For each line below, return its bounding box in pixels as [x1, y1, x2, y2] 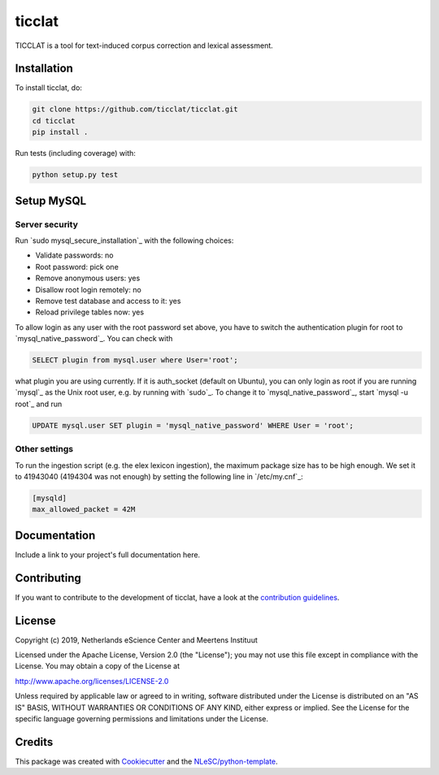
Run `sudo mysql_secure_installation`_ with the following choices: [15, 236, 234, 245]
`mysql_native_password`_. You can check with [15, 334, 173, 344]
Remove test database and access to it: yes [35, 296, 181, 305]
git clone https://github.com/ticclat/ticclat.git [32, 105, 239, 114]
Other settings [15, 444, 73, 455]
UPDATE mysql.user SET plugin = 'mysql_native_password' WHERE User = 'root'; [32, 421, 354, 430]
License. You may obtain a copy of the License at [15, 661, 180, 671]
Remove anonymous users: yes [35, 273, 141, 284]
